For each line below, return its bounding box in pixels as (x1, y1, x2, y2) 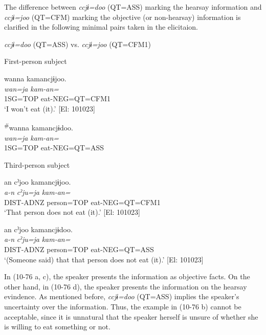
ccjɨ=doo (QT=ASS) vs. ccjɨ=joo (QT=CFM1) (4, 38, 151, 49)
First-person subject (4, 56, 67, 66)
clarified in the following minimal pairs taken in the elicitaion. (4, 21, 198, 32)
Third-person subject (4, 159, 70, 170)
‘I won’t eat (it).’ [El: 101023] (4, 103, 95, 114)
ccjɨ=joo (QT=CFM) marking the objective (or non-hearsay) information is (4, 11, 241, 22)
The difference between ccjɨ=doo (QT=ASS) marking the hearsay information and (4, 2, 262, 12)
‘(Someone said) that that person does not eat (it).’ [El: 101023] (4, 254, 204, 264)
